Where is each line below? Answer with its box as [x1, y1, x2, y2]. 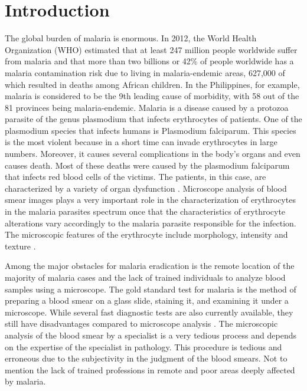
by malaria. [5, 375, 46, 387]
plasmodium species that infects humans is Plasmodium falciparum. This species [5, 124, 296, 136]
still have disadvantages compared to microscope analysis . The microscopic [5, 317, 278, 330]
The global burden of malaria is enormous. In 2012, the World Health [5, 32, 257, 44]
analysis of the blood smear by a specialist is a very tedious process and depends [5, 328, 296, 341]
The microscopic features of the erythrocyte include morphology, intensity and [5, 228, 288, 241]
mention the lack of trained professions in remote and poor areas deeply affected [5, 363, 295, 376]
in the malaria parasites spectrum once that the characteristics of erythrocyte [5, 205, 286, 218]
